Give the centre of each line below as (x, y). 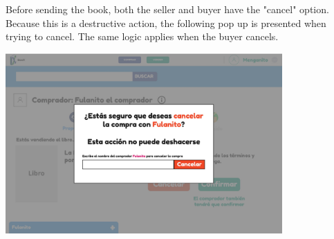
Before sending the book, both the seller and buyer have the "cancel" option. (167, 9)
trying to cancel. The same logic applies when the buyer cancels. (142, 36)
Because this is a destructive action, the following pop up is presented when (166, 23)
